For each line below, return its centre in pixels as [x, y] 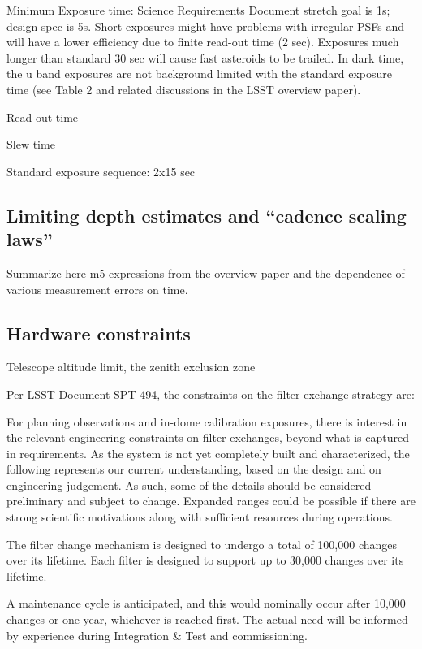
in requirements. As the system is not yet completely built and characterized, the [208, 453]
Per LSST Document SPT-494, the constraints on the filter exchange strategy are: [211, 394]
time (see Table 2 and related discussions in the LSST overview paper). [184, 89]
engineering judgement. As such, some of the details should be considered [189, 485]
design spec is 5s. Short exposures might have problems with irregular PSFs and [206, 26]
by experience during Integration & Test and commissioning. [157, 635]
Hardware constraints [99, 333]
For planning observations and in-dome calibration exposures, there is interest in [207, 421]
